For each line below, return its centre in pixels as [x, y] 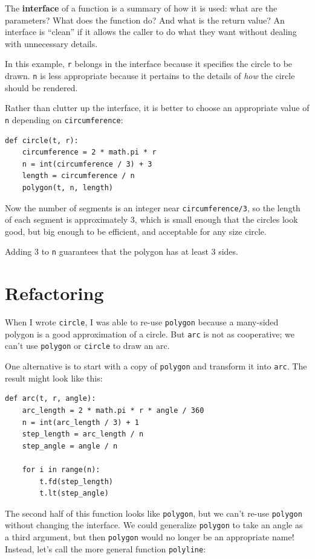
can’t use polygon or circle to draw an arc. [87, 346]
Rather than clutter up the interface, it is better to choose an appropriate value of [157, 108]
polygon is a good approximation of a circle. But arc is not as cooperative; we [150, 334]
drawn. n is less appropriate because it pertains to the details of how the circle [150, 76]
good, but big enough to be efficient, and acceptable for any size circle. [136, 231]
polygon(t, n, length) [67, 187]
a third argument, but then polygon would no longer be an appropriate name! [150, 537]
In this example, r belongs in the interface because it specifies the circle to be [149, 64]
